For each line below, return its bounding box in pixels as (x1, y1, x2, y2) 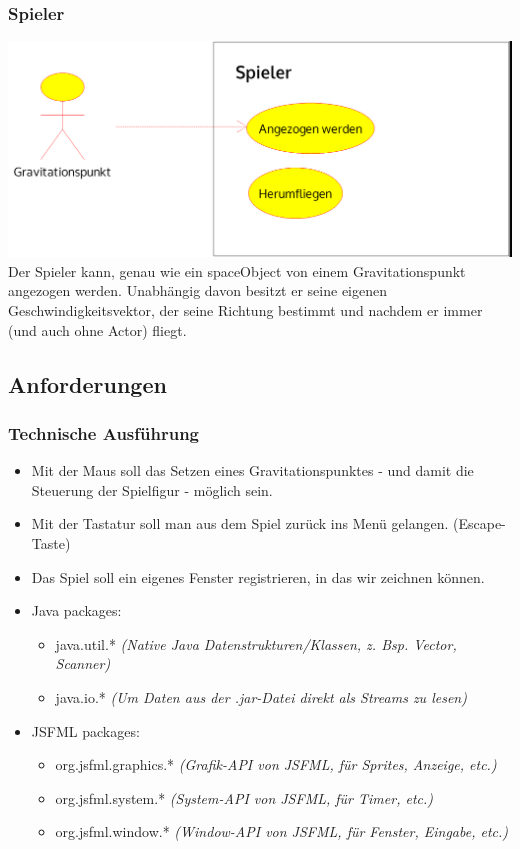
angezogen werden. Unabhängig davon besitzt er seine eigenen (8, 280, 387, 301)
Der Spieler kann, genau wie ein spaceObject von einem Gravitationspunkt (8, 260, 466, 281)
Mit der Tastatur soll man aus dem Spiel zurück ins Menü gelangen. (31, 513, 449, 534)
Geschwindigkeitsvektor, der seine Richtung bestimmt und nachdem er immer (8, 300, 483, 321)
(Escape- (452, 513, 506, 534)
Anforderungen (8, 368, 167, 399)
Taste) (31, 533, 71, 554)
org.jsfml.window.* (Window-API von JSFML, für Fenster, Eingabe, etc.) (55, 821, 509, 842)
